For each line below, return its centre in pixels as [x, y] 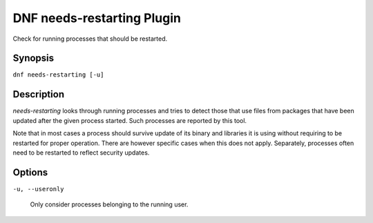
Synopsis [34, 58]
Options [30, 172]
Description [39, 94]
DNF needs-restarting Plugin [97, 18]
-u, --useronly [39, 189]
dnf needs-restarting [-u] [58, 75]
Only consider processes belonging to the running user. [109, 204]
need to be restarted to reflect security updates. [81, 153]
